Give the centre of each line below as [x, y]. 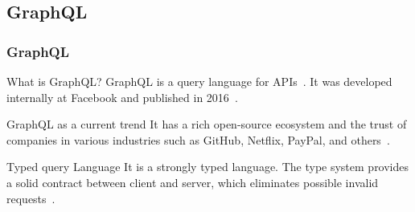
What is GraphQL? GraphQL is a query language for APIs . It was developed [199, 81]
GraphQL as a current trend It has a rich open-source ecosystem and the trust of [207, 124]
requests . [31, 198]
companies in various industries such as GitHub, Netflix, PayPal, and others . [198, 139]
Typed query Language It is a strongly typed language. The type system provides [208, 167]
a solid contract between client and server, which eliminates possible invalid [193, 182]
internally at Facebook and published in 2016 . [122, 97]
